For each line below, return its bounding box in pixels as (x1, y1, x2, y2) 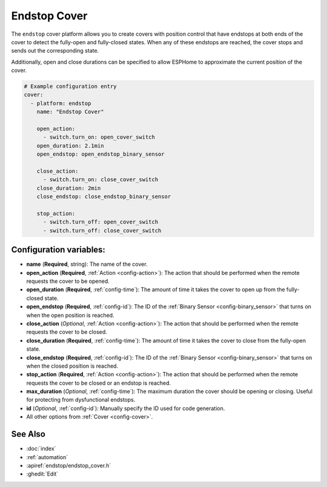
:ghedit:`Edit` (26, 470, 59, 478)
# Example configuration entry (24, 83, 117, 90)
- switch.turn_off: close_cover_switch (43, 227, 162, 234)
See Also (11, 429, 45, 439)
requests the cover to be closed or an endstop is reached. (26, 379, 171, 386)
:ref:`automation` (26, 453, 68, 460)
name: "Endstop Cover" (36, 108, 104, 115)
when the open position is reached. (26, 311, 114, 319)
